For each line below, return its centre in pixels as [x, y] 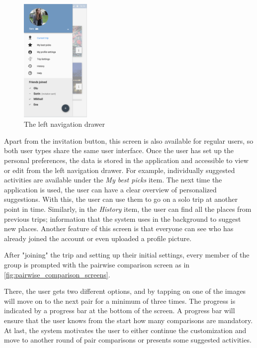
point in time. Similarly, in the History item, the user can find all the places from [128, 209]
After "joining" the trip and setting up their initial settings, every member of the [127, 255]
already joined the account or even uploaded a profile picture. [98, 238]
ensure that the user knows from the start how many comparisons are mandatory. [128, 320]
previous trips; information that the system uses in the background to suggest [123, 218]
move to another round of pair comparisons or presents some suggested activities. [128, 340]
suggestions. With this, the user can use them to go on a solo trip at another [121, 199]
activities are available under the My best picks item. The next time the [113, 180]
